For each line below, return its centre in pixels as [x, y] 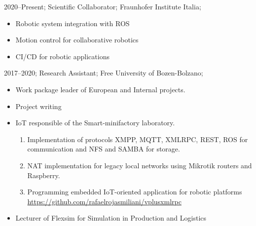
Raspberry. [44, 175]
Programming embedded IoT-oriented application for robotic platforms [135, 192]
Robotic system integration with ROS [73, 23]
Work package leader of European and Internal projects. [100, 89]
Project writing [38, 106]
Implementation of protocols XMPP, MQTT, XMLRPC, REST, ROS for [138, 139]
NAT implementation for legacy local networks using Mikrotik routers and [140, 165]
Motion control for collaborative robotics [77, 40]
